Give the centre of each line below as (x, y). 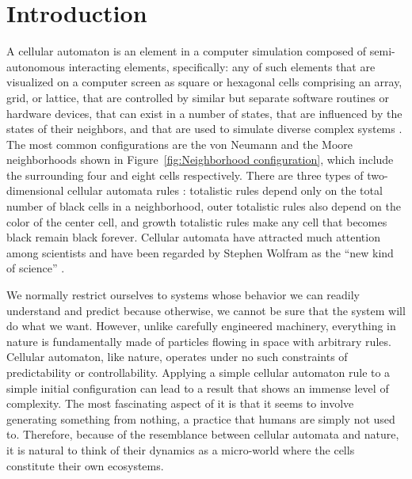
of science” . (36, 268)
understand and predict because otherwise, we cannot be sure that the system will (206, 310)
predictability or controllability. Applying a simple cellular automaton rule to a (198, 372)
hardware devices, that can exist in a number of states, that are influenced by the (204, 113)
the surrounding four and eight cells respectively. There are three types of (185, 175)
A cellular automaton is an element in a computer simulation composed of (187, 51)
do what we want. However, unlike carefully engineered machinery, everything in (201, 326)
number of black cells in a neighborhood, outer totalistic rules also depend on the (204, 206)
